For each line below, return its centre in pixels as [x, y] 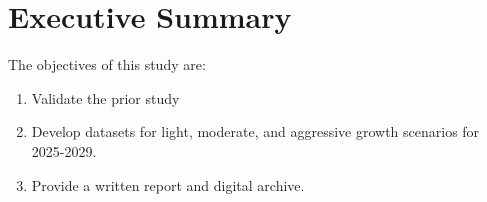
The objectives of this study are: [107, 64]
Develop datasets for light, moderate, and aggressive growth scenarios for [255, 131]
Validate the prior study [105, 97]
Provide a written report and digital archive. [168, 184]
